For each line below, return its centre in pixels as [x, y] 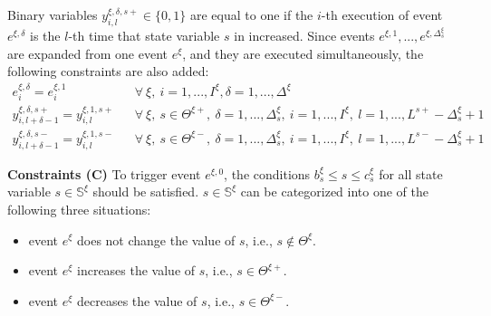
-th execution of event [382, 14]
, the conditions [267, 173]
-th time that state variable [144, 36]
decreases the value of [137, 300]
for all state [411, 173]
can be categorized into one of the [334, 192]
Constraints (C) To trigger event [104, 173]
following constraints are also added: [108, 71]
